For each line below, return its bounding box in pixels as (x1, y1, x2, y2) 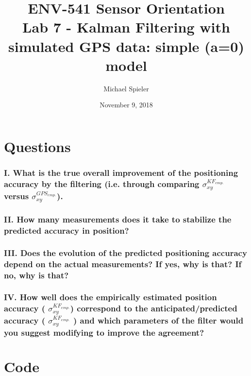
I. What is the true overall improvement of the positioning (4, 166, 238, 178)
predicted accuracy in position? (4, 224, 129, 236)
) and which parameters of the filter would (73, 314, 244, 326)
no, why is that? (4, 269, 69, 281)
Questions (4, 136, 71, 156)
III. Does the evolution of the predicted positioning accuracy (4, 246, 247, 258)
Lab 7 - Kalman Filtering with (22, 17, 230, 37)
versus (4, 189, 29, 202)
